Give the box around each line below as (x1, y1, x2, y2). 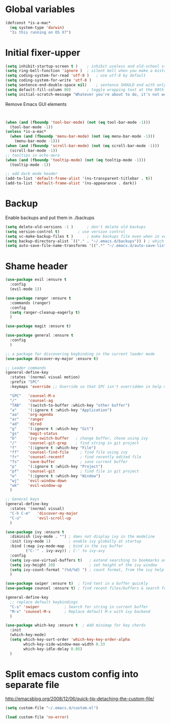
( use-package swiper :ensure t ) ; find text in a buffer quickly (5, 581, 148, 586)
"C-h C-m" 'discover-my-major (10, 511, 78, 516)
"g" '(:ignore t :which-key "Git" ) (10, 426, 94, 431)
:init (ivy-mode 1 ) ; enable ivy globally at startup (10, 539, 142, 544)
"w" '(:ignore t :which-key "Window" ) (10, 473, 101, 479)
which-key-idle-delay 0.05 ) (23, 646, 82, 651)
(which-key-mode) (10, 632, 47, 637)
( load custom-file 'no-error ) (5, 715, 69, 720)
